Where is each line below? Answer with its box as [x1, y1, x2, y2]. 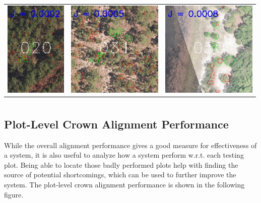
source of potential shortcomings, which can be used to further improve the [4, 169, 236, 180]
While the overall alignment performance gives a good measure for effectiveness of [4, 140, 257, 150]
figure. [4, 189, 24, 199]
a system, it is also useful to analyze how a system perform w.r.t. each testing [4, 150, 244, 160]
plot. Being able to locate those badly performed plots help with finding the [4, 159, 238, 170]
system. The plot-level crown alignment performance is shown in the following [4, 179, 245, 190]
